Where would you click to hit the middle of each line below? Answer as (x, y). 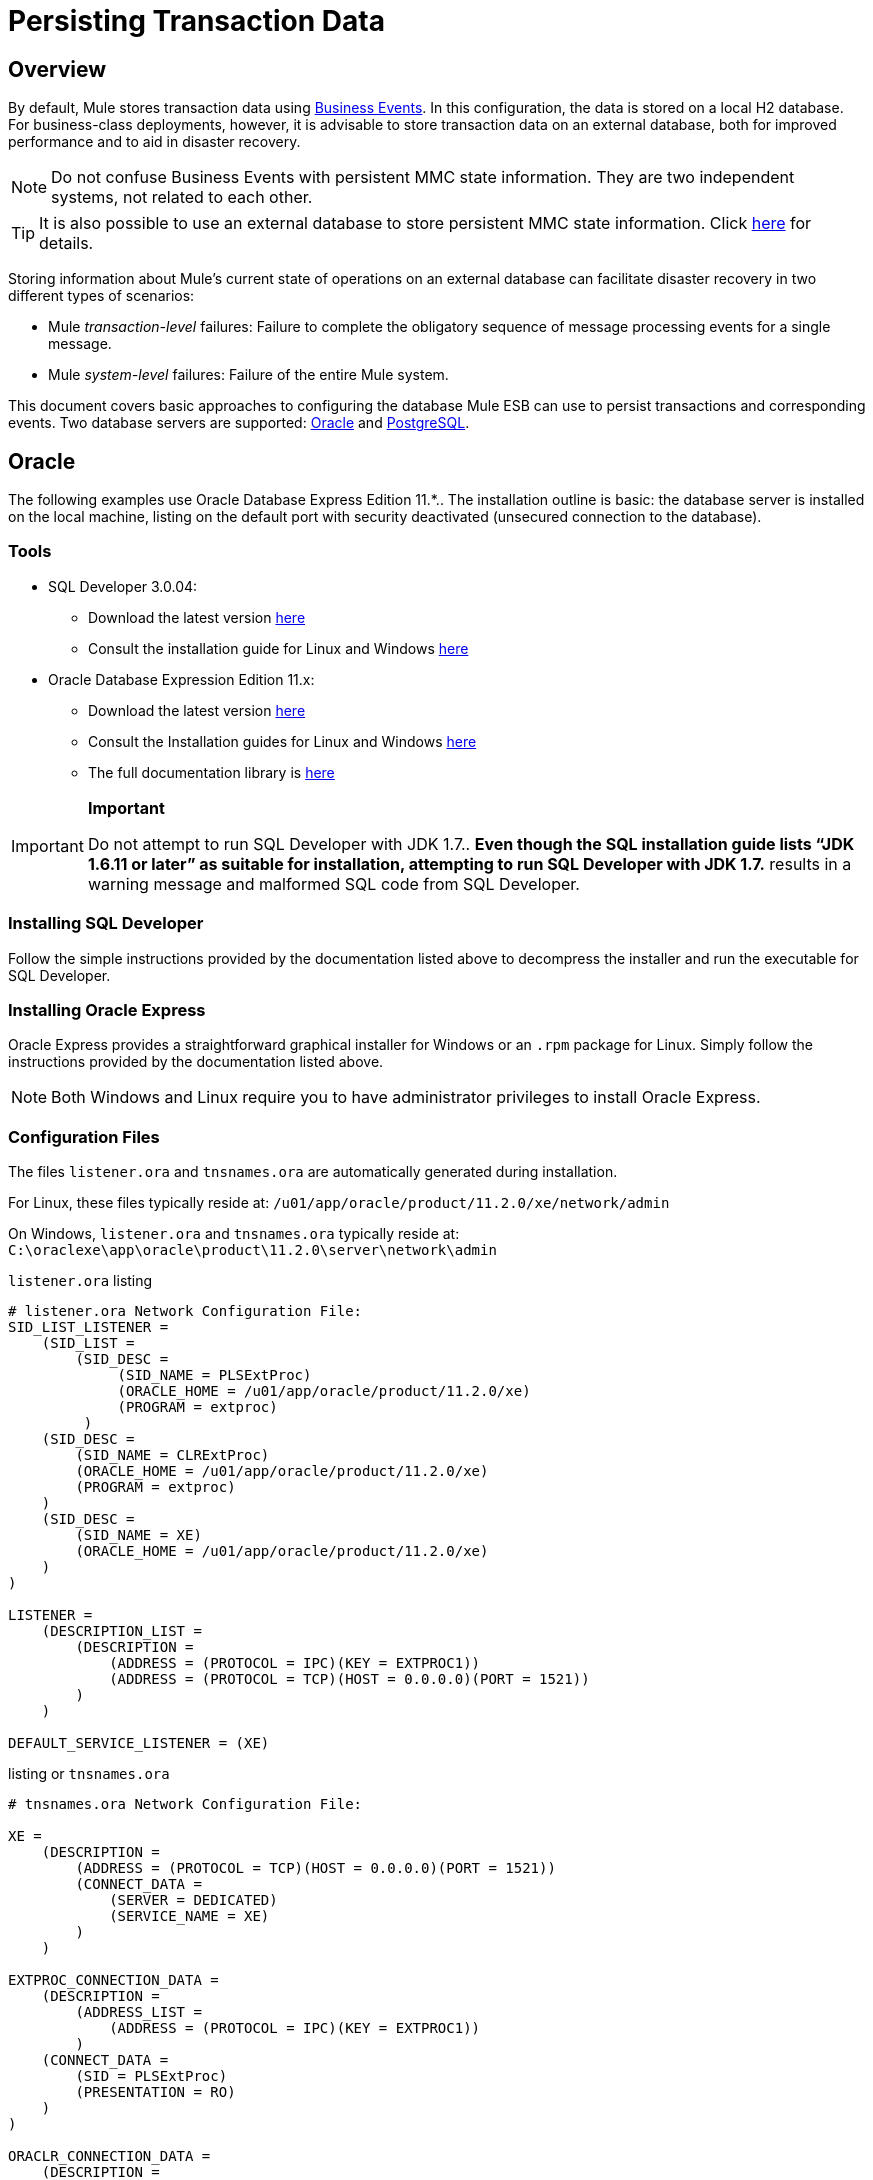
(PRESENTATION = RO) (155, 2092)
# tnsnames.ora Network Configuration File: (185, 1804)
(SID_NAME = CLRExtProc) (172, 1455)
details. (66, 243)
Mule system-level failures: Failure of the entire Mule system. (248, 375)
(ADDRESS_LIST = (138, 2012)
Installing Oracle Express (107, 1009)
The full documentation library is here (211, 772)
